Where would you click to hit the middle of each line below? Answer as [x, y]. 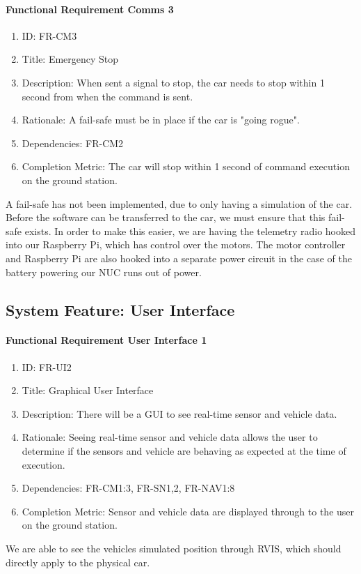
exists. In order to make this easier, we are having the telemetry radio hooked [190, 231]
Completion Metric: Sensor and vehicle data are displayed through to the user [188, 511]
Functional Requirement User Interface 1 [106, 340]
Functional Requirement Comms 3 [90, 9]
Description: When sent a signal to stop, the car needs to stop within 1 [173, 82]
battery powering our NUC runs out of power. [104, 272]
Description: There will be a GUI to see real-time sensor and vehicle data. [179, 413]
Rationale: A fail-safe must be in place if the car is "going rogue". [161, 120]
